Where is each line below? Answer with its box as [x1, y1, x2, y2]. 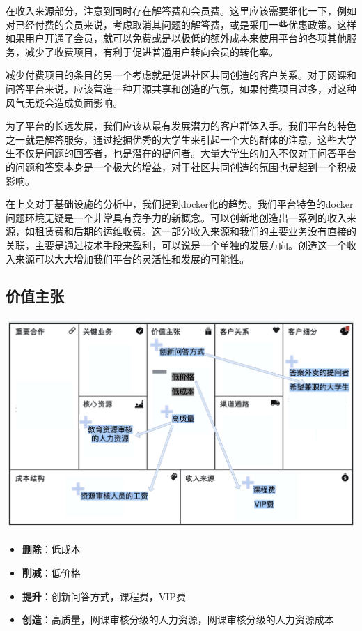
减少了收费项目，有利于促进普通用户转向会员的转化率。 [24, 44, 278, 59]
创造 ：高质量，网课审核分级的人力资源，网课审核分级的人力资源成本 [22, 612, 334, 627]
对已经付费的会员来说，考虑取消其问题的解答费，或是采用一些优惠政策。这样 [6, 17, 356, 31]
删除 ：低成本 [22, 542, 81, 556]
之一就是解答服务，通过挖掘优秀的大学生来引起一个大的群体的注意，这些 [6, 132, 337, 146]
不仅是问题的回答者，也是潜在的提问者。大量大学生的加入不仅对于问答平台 [15, 146, 356, 160]
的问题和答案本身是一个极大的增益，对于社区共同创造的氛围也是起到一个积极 [6, 159, 356, 174]
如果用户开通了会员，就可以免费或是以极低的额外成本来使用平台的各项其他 [6, 31, 347, 45]
